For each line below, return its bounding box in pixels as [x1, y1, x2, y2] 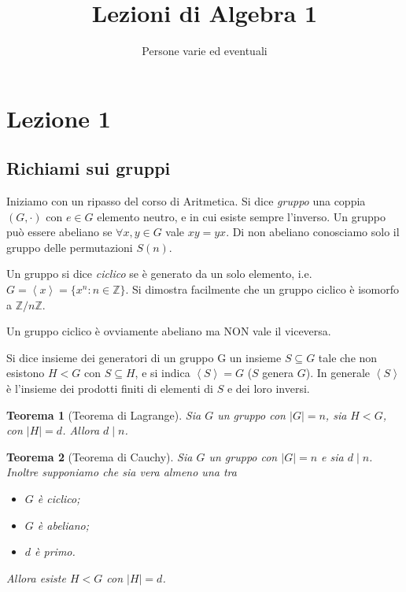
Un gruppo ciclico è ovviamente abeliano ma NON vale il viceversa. [6, 323, 331, 339]
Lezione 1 [6, 102, 111, 134]
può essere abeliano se [6, 224, 113, 240]
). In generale [305, 364, 371, 381]
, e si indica [135, 364, 190, 381]
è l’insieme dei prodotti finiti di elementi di [6, 380, 214, 397]
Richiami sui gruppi [6, 156, 171, 180]
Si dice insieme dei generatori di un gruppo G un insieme [6, 349, 282, 365]
